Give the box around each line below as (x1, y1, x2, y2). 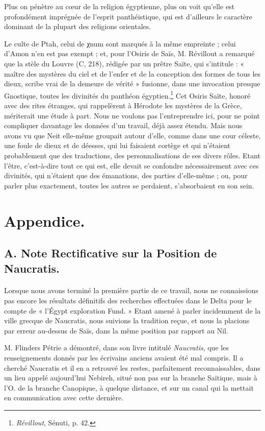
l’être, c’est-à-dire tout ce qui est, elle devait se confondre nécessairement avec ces (4, 160, 259, 171)
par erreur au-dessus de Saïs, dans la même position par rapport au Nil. (4, 325, 228, 336)
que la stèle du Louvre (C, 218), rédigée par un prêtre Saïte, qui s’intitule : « (4, 58, 245, 68)
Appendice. (4, 210, 85, 231)
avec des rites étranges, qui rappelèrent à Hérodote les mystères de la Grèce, (4, 100, 242, 110)
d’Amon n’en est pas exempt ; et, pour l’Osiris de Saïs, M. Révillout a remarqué (4, 48, 255, 59)
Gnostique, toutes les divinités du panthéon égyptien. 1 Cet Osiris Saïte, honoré (4, 88, 251, 101)
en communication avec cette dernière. (4, 392, 124, 403)
